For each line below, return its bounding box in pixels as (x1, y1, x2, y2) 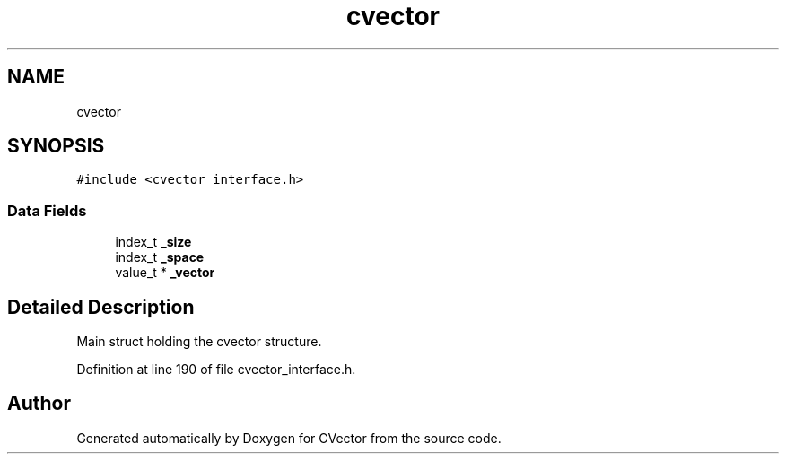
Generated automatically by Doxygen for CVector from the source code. (76, 430, 502, 446)
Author (7, 392, 71, 415)
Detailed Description (7, 295, 195, 318)
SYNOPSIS (7, 135, 105, 158)
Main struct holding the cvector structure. (76, 334, 322, 350)
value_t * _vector (115, 265, 215, 281)
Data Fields (7, 201, 87, 220)
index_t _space (115, 249, 205, 265)
